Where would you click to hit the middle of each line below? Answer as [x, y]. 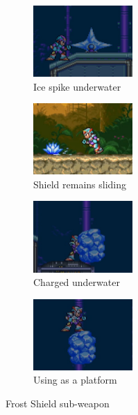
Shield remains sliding [80, 184]
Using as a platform [75, 380]
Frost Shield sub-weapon [58, 403]
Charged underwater [77, 282]
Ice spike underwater [77, 86]
